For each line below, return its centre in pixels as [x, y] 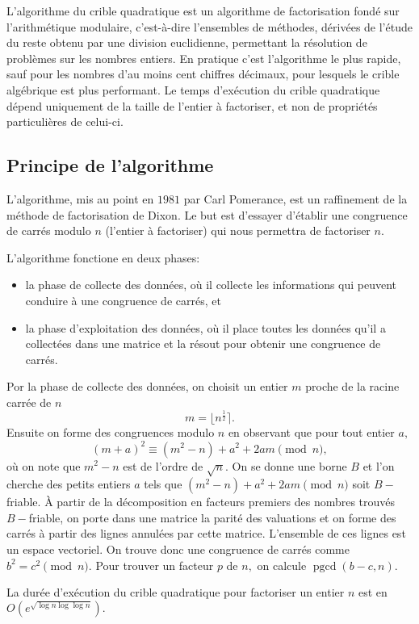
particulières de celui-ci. [65, 121]
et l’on [379, 465]
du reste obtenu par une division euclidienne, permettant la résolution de [187, 42]
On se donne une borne [289, 465]
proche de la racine [352, 386]
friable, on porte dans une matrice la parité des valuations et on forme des [212, 517]
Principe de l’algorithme [110, 165]
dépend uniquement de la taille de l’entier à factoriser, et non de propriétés [192, 105]
